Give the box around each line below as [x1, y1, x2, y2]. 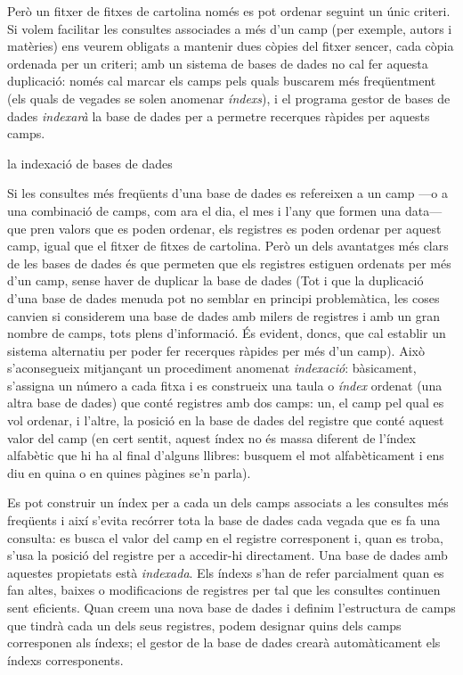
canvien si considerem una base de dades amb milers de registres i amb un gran [7, 306, 441, 325]
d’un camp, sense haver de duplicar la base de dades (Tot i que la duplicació [7, 271, 424, 290]
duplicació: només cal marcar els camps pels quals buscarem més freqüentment [7, 71, 436, 90]
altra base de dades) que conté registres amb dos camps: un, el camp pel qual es [7, 393, 444, 412]
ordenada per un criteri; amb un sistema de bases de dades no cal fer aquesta [7, 54, 428, 72]
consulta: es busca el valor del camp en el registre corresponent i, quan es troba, [7, 528, 443, 547]
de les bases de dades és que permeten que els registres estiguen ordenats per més [7, 253, 451, 272]
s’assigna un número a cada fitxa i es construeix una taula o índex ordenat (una [7, 375, 443, 394]
